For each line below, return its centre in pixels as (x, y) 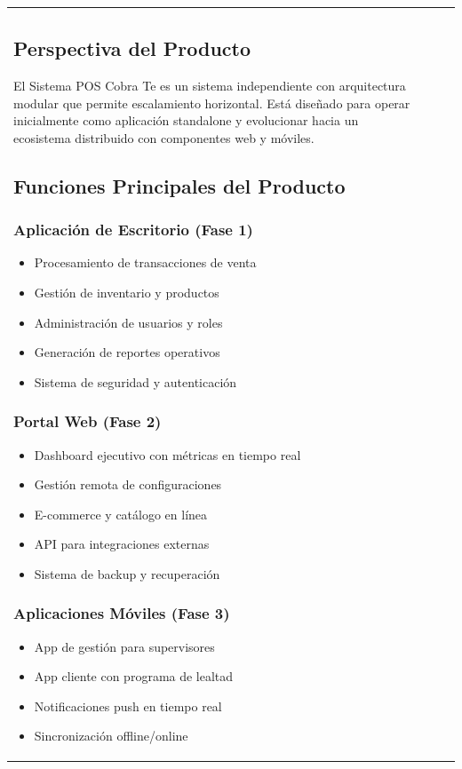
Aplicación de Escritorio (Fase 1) (133, 230)
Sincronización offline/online (111, 736)
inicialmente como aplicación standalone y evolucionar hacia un (186, 120)
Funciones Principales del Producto (179, 185)
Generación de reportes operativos (127, 352)
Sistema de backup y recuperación (127, 573)
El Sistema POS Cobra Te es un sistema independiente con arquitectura (210, 85)
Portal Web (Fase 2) (88, 421)
